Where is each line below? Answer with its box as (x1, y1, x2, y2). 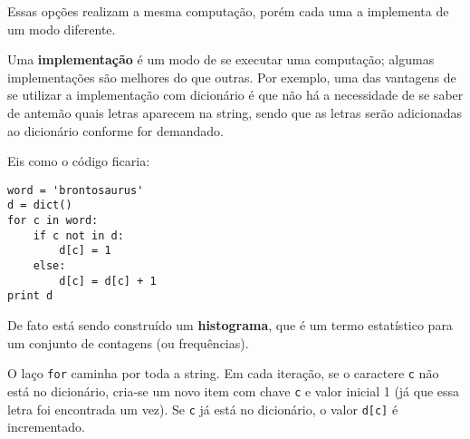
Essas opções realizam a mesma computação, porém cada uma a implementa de (7, 2, 449, 20)
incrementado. (7, 417, 85, 436)
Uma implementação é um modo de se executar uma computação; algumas (7, 50, 435, 69)
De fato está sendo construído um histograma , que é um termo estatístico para (7, 316, 453, 334)
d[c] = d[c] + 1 (59, 274, 157, 288)
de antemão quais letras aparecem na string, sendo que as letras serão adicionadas (7, 102, 463, 122)
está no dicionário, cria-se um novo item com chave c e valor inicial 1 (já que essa (7, 381, 460, 400)
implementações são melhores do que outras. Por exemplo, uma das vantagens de (7, 67, 456, 86)
